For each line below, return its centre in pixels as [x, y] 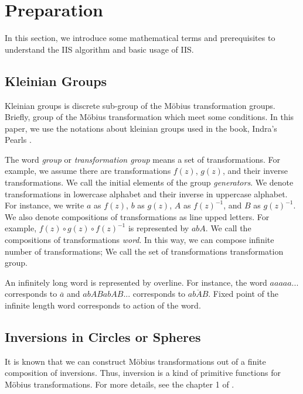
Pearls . [18, 140]
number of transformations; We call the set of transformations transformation [144, 251]
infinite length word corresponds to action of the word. [103, 305]
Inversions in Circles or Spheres [103, 337]
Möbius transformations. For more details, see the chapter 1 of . [120, 384]
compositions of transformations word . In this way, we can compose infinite [139, 240]
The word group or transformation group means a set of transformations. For [142, 159]
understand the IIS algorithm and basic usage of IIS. [99, 49]
